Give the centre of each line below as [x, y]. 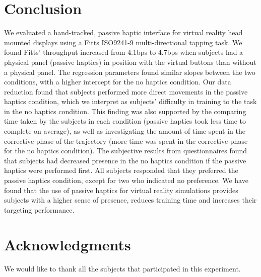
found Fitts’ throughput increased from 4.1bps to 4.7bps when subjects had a [124, 52]
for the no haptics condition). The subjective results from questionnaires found [126, 151]
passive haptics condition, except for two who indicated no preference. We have [126, 180]
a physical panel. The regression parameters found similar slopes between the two [130, 72]
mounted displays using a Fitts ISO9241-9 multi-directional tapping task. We [123, 42]
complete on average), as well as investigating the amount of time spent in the [125, 131]
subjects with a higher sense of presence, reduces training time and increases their [130, 200]
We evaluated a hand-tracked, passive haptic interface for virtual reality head [123, 32]
